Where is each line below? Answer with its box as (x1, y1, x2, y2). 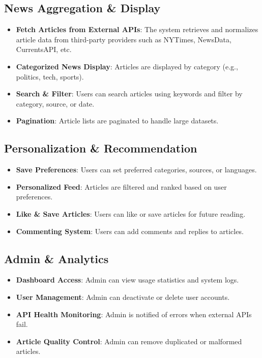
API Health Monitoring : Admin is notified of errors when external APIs (16, 309, 252, 319)
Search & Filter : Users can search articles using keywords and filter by (16, 88, 243, 99)
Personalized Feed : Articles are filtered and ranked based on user (16, 181, 227, 192)
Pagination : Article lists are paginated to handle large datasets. (16, 115, 219, 126)
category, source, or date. (16, 98, 95, 109)
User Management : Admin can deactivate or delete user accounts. (16, 291, 230, 302)
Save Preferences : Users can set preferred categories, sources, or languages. (16, 164, 257, 175)
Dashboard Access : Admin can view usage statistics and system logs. (16, 274, 239, 285)
